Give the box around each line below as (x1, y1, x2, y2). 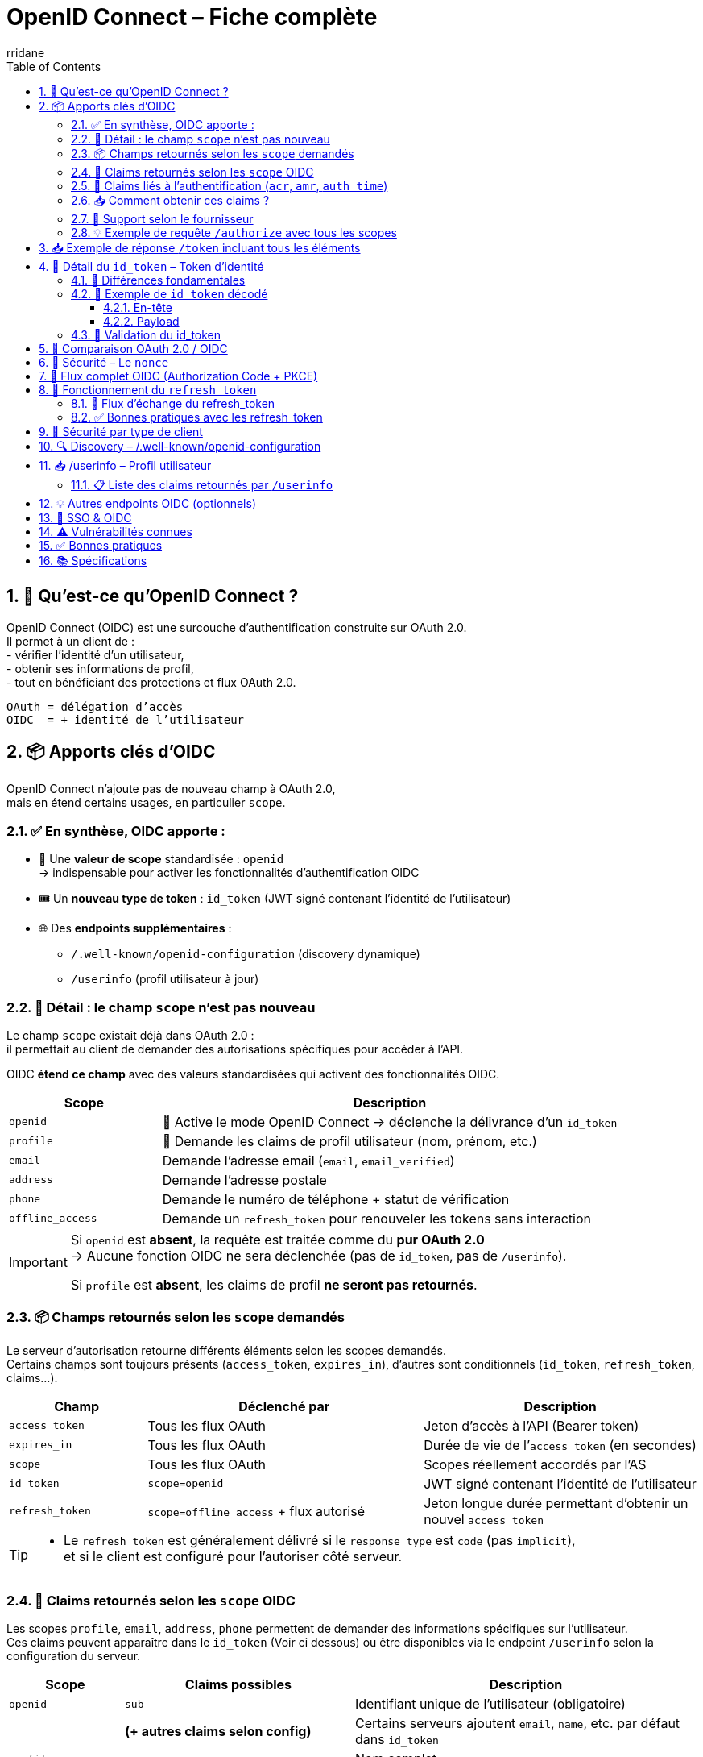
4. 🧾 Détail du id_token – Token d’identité (39, 259, 264, 273)
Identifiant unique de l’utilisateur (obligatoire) (354, 1696, 626, 1713)
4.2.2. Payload (103, 314, 180, 328)
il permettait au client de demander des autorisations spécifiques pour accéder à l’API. (6, 1041, 464, 1056)
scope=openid (147, 1477, 224, 1490)
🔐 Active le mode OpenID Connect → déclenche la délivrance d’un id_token (162, 1113, 618, 1130)
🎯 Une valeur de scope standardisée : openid (39, 852, 284, 866)
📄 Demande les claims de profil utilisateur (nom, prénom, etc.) (162, 1132, 537, 1149)
